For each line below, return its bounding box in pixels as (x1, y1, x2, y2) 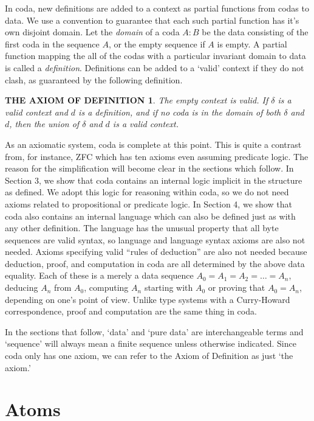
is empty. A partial (217, 37, 287, 50)
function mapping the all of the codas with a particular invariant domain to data (5, 49, 306, 62)
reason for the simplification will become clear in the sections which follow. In (5, 162, 294, 175)
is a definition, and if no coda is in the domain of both (78, 105, 281, 118)
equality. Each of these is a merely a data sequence (5, 269, 194, 282)
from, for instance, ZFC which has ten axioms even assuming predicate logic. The (5, 150, 309, 162)
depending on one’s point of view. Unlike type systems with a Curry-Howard (5, 293, 290, 305)
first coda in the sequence (5, 37, 100, 50)
